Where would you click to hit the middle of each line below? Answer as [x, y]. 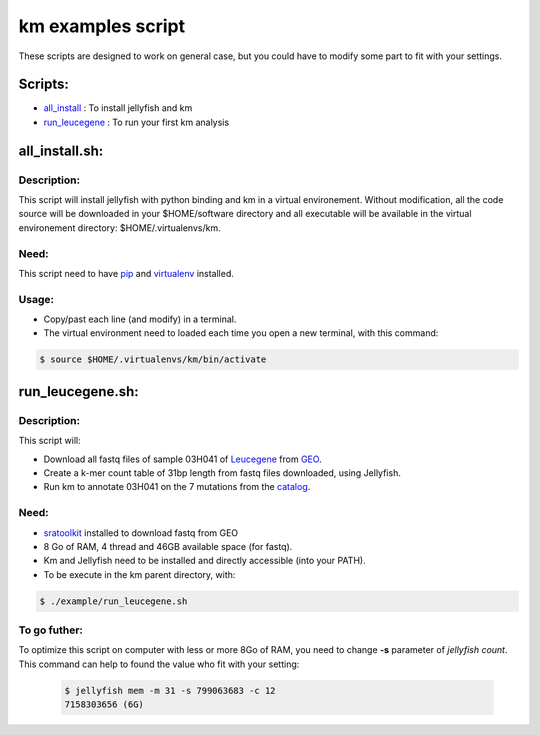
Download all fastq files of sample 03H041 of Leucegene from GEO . [182, 459]
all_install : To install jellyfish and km [118, 108]
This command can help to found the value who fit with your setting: [159, 664]
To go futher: [51, 630]
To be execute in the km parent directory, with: [139, 574]
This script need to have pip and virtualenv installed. [126, 273]
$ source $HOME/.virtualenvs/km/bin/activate [153, 359]
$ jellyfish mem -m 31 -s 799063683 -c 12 [170, 690]
